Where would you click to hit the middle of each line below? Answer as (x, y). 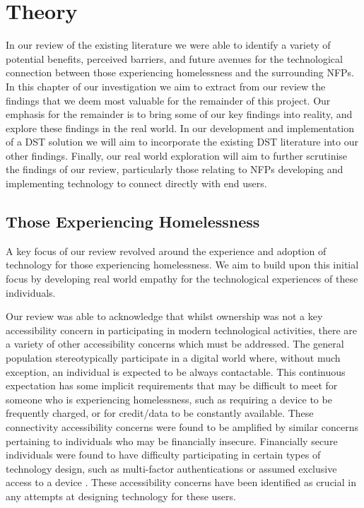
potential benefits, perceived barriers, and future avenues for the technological (174, 58)
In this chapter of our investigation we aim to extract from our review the (166, 86)
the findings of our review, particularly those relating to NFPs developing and (175, 169)
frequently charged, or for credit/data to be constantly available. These (160, 413)
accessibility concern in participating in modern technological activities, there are (182, 330)
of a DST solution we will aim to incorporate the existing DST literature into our (182, 142)
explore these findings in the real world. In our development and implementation (180, 128)
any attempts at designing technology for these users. (121, 496)
